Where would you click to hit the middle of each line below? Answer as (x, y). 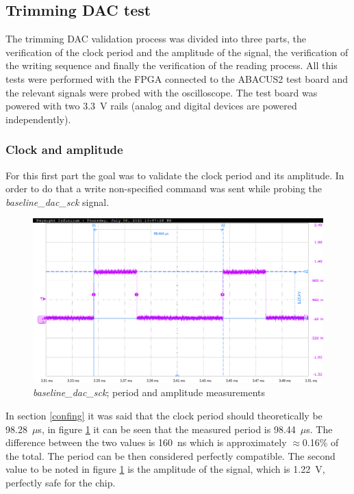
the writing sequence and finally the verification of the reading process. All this (172, 65)
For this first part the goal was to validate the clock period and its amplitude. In (175, 175)
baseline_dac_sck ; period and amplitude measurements (149, 392)
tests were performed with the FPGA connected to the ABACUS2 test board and (177, 78)
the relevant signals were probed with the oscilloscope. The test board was (162, 92)
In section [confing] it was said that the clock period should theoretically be (164, 416)
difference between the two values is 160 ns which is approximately (146, 442)
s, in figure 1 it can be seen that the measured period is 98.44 (167, 429)
